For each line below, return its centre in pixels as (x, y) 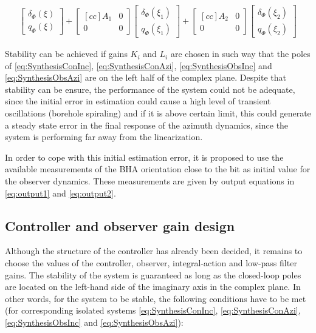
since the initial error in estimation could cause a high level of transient (138, 101)
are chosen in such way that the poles (240, 54)
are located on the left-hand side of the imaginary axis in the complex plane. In (153, 287)
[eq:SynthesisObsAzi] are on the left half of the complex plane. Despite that (146, 77)
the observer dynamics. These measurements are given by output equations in (150, 181)
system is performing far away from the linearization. (104, 137)
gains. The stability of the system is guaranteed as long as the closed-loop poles (153, 274)
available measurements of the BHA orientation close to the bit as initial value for (158, 169)
